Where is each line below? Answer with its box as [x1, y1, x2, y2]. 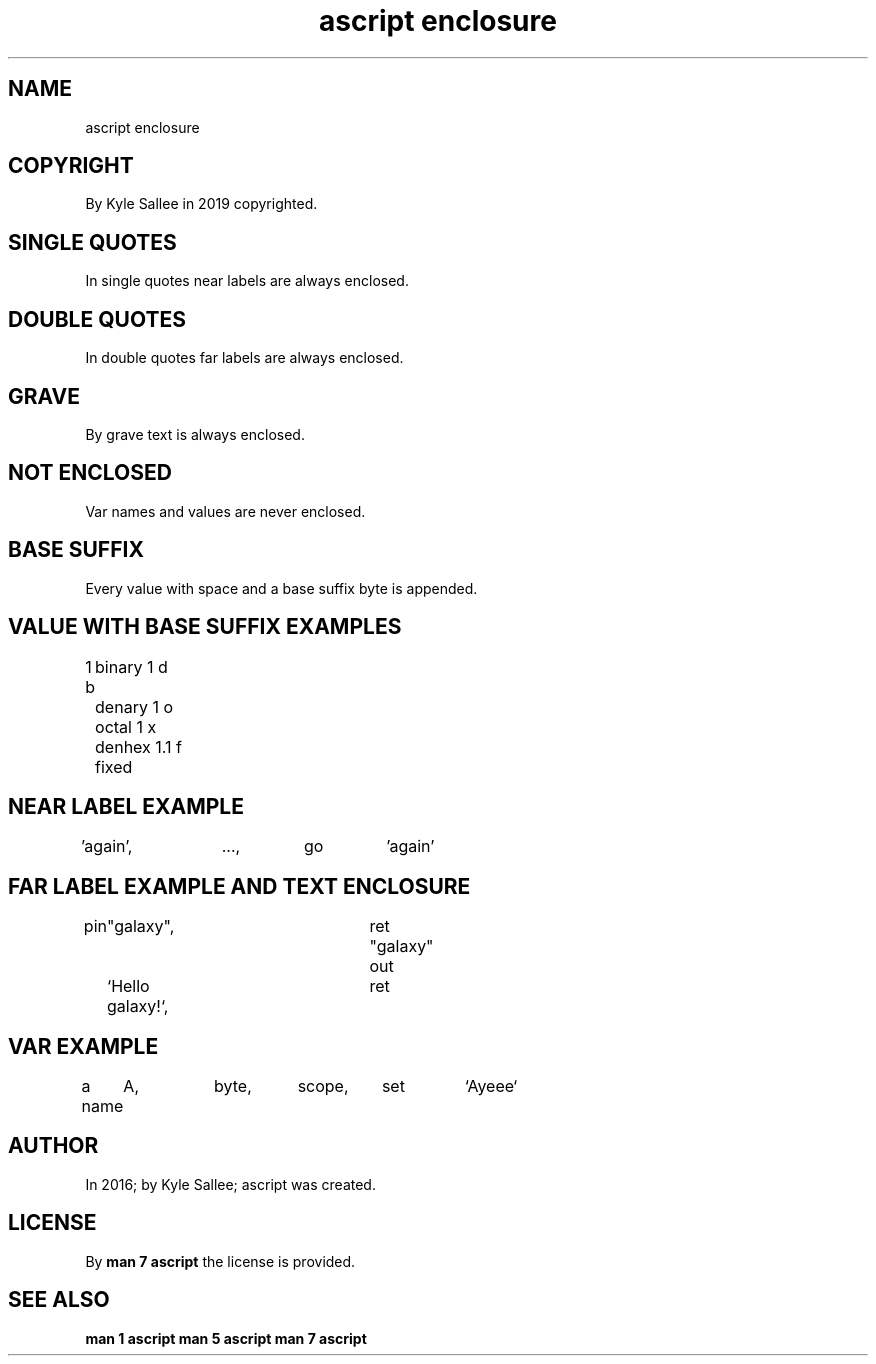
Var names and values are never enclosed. [85, 502, 366, 520]
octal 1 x [95, 716, 157, 737]
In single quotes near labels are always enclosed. [85, 272, 409, 290]
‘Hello [106, 976, 150, 997]
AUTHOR [8, 1133, 99, 1159]
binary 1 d [95, 656, 168, 677]
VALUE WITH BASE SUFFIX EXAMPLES [8, 614, 402, 640]
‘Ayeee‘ [464, 1076, 518, 1097]
